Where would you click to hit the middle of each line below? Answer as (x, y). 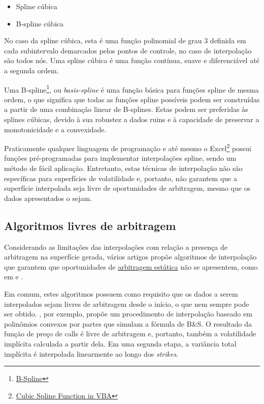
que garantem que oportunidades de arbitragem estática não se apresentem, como (131, 266)
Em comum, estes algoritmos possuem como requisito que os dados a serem (121, 293)
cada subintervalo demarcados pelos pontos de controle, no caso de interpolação (128, 50)
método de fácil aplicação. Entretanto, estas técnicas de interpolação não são (123, 168)
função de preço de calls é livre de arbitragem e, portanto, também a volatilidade (130, 334)
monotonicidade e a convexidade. (55, 129)
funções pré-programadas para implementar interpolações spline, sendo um (120, 158)
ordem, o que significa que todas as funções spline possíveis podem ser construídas (132, 99)
